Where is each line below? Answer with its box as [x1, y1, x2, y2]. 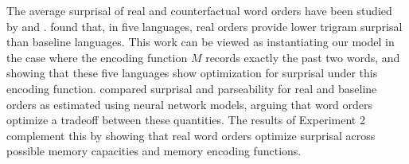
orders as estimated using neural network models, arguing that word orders [6, 96, 373, 112]
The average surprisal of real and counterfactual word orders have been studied [6, 2, 392, 18]
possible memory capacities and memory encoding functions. [6, 143, 302, 159]
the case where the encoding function [6, 49, 188, 65]
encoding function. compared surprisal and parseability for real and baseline [6, 80, 377, 96]
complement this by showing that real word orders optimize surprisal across [6, 127, 376, 143]
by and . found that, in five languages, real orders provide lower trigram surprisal [6, 18, 403, 34]
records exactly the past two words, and [205, 49, 400, 65]
